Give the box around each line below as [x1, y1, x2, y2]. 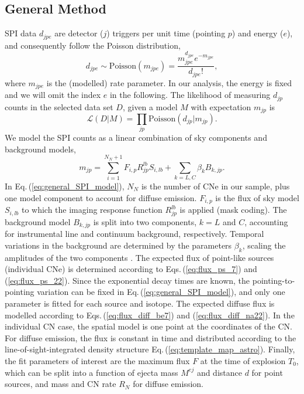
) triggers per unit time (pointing [106, 27, 226, 39]
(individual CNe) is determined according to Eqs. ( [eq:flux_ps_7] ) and [5, 263, 257, 275]
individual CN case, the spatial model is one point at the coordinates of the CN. [5, 320, 292, 332]
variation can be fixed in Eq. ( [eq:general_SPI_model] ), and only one [37, 286, 285, 298]
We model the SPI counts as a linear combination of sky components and [5, 131, 267, 144]
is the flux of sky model [215, 191, 299, 203]
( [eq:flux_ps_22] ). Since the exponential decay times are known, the [5, 274, 250, 286]
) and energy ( [232, 27, 284, 39]
